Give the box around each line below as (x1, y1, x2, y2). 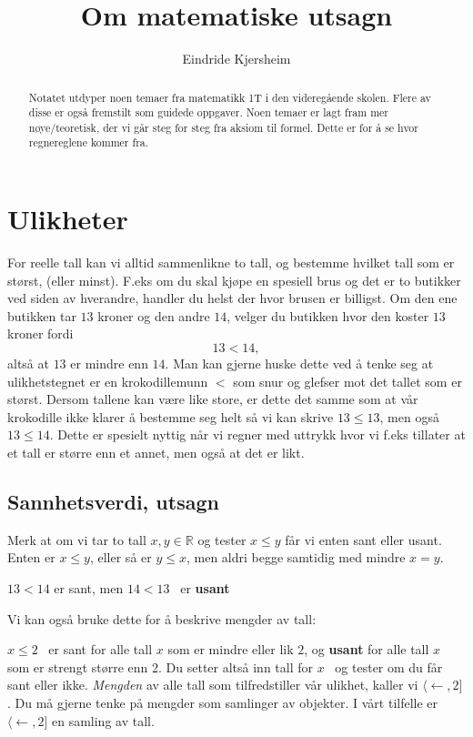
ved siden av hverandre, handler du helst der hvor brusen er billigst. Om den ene (7, 288, 458, 308)
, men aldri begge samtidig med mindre (186, 548, 406, 567)
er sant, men (54, 579, 124, 597)
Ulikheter (7, 200, 128, 237)
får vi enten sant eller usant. (285, 530, 442, 549)
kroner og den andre (97, 306, 210, 325)
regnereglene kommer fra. (28, 135, 149, 150)
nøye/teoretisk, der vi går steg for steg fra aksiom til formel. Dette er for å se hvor (28, 119, 418, 135)
